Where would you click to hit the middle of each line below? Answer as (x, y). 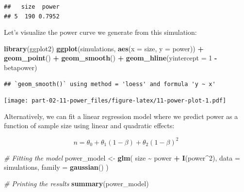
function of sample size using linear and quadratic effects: (89, 126)
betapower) (21, 67)
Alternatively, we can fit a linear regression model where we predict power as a (121, 116)
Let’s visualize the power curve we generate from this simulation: (100, 32)
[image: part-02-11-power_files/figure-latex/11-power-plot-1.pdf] (115, 101)
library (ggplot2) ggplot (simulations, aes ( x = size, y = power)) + (104, 48)
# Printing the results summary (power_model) (76, 183)
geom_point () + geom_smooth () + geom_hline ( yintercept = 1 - (111, 58)
